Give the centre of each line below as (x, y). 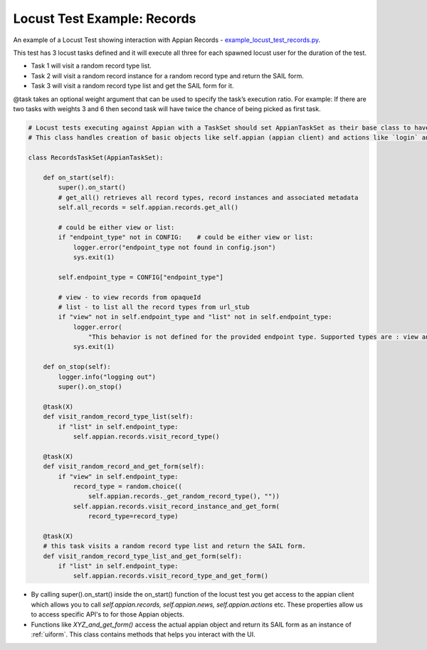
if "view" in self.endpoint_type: (118, 476)
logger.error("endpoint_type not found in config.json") (174, 247)
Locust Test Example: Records (105, 19)
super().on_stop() (90, 387)
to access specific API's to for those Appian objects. (107, 614)
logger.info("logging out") (107, 377)
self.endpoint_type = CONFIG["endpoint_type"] (141, 277)
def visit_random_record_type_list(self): (118, 417)
